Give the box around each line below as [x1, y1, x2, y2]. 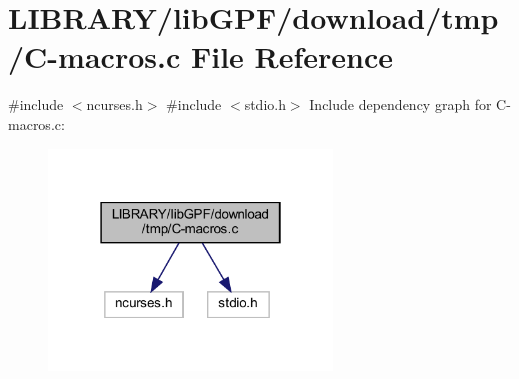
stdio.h [244, 94, 286, 115]
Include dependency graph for [309, 94, 492, 115]
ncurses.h [86, 94, 143, 115]
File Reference [190, 36, 394, 77]
